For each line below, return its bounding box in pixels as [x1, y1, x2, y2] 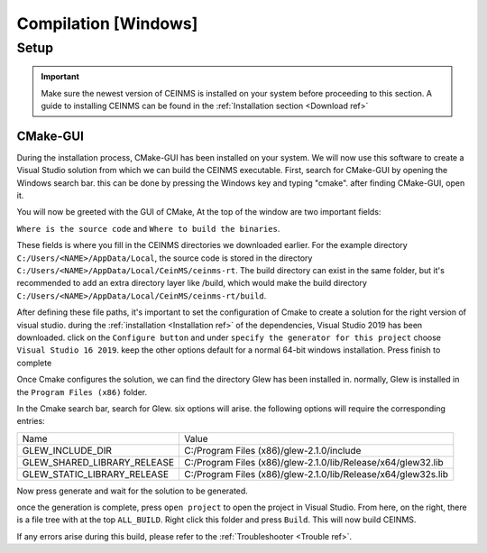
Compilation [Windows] [16, 14, 198, 33]
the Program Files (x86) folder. [16, 386, 148, 397]
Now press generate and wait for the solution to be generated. [16, 485, 248, 496]
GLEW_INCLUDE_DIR [22, 444, 113, 456]
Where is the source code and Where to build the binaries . [16, 223, 280, 234]
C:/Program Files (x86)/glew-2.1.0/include [183, 444, 362, 456]
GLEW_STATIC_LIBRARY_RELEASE [22, 467, 170, 480]
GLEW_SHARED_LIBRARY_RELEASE [22, 456, 175, 468]
